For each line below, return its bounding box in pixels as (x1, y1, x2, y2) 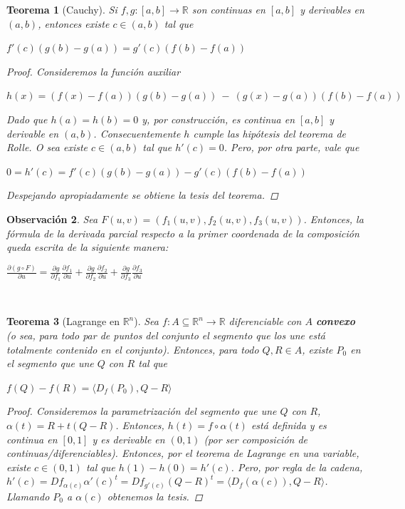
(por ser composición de (204, 431, 308, 446)
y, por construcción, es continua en (142, 111, 295, 126)
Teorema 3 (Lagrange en (6, 314, 120, 329)
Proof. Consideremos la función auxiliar (6, 63, 181, 78)
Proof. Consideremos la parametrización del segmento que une (6, 403, 277, 418)
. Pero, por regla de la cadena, (231, 459, 363, 474)
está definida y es (251, 417, 327, 432)
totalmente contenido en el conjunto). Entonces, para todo (6, 341, 259, 356)
